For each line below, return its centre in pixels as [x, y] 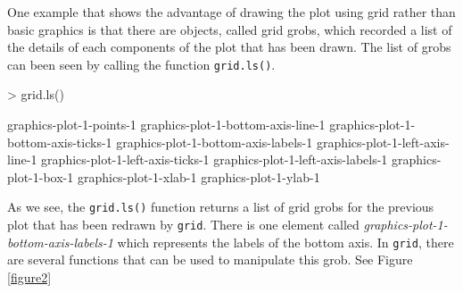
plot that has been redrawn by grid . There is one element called [183, 225]
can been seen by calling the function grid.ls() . [141, 64]
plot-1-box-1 [41, 176]
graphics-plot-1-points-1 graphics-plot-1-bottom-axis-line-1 [166, 125]
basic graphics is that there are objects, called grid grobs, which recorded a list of [230, 29]
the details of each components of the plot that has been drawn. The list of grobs [229, 47]
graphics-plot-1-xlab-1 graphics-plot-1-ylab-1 [198, 176]
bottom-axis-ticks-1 [60, 142]
